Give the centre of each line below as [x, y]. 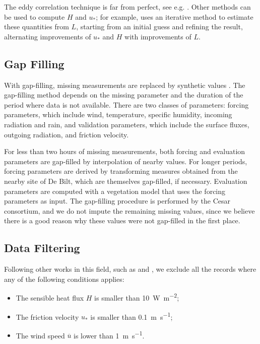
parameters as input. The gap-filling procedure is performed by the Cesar [117, 201]
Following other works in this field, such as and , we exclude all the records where [130, 269]
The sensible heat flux [50, 297]
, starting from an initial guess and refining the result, [159, 27]
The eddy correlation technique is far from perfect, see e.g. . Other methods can [127, 7]
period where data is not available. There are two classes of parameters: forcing [126, 104]
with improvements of [158, 36]
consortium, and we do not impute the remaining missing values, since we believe [129, 210]
